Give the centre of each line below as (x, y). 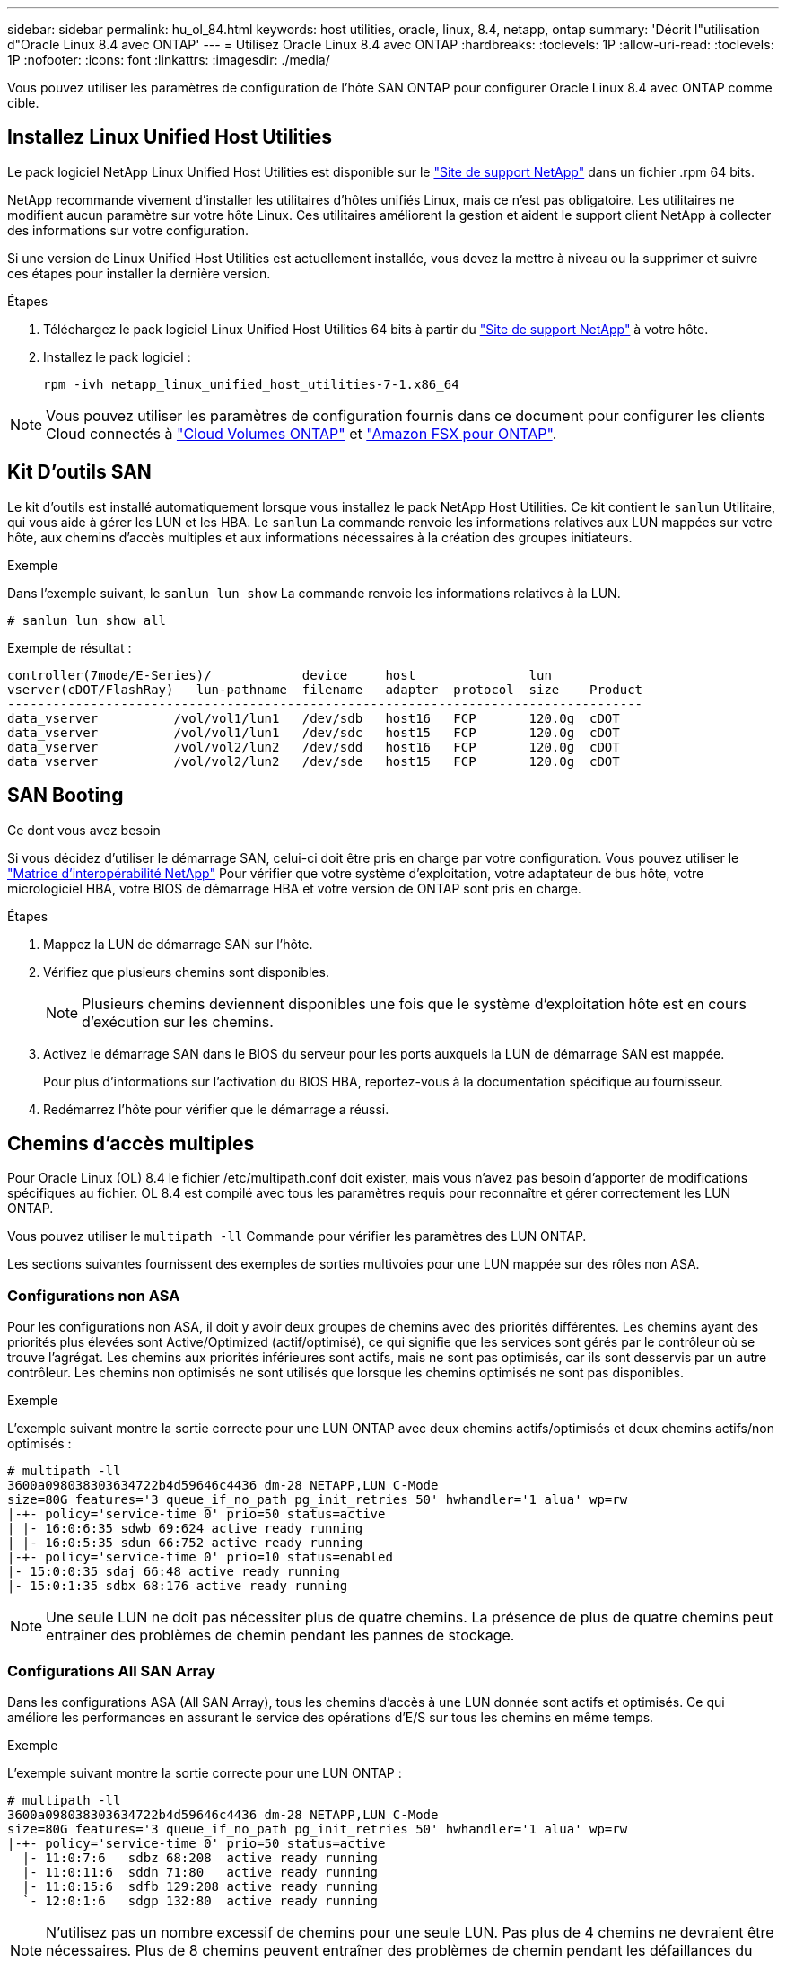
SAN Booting (65, 796)
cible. (23, 103)
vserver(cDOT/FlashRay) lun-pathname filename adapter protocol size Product (325, 689)
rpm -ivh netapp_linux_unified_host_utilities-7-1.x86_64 (251, 384)
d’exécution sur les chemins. (178, 1021)
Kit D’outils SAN (79, 472)
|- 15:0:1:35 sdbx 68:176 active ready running (178, 1586)
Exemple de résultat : (70, 647)
